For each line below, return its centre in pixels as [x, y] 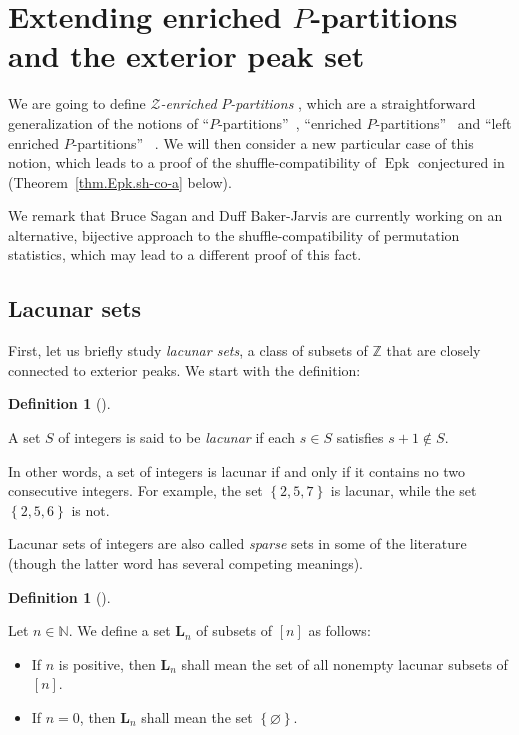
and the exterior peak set [186, 55]
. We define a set [119, 630]
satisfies [360, 437]
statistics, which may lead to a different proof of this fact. [185, 254]
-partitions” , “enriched [290, 122]
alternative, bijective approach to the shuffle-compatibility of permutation [234, 234]
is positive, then [107, 663]
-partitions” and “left [443, 122]
